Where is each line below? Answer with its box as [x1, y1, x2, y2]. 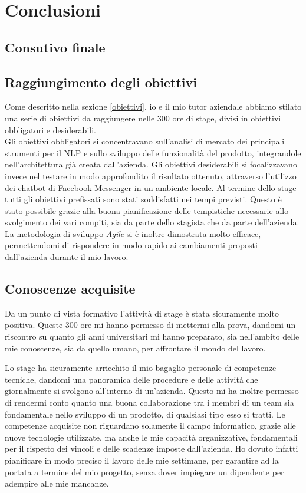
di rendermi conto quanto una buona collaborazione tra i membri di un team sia [5, 396, 294, 409]
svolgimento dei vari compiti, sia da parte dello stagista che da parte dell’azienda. [5, 216, 300, 228]
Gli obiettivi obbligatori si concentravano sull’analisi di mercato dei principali [5, 135, 285, 147]
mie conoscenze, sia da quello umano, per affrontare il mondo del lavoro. [5, 341, 266, 354]
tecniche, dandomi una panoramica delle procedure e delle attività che [5, 373, 258, 385]
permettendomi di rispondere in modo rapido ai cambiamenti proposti [5, 239, 258, 251]
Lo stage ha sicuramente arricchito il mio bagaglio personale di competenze [5, 361, 277, 374]
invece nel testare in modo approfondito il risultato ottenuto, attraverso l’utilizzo [5, 169, 297, 182]
